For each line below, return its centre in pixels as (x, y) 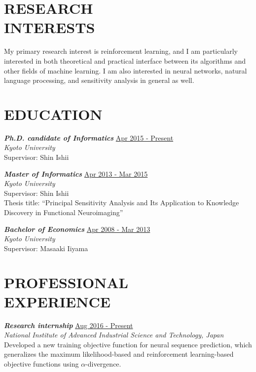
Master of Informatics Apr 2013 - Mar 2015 (76, 173)
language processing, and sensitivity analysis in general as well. (99, 80)
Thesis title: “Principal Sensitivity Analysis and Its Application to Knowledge (122, 203)
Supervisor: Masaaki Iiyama (46, 248)
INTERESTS (50, 27)
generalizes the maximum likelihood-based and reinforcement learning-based (119, 354)
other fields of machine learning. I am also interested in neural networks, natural (126, 70)
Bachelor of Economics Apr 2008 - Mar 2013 (77, 229)
